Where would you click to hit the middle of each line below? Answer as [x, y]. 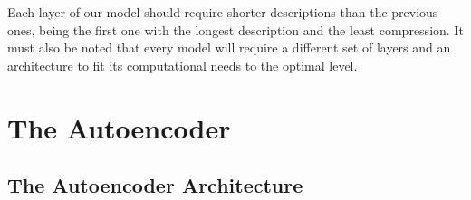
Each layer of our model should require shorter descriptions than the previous [223, 12]
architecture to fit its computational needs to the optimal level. [183, 65]
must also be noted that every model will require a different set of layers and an [229, 48]
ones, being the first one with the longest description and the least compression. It [235, 29]
